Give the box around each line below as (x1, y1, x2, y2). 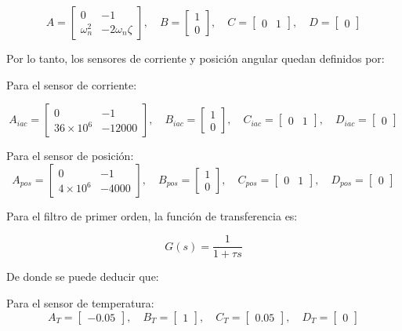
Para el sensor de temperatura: (6, 295, 154, 311)
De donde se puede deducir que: (6, 268, 159, 285)
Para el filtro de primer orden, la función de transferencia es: (6, 207, 298, 224)
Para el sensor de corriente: (6, 76, 137, 93)
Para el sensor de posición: (6, 147, 134, 164)
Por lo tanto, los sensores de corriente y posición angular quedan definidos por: (6, 50, 385, 66)
